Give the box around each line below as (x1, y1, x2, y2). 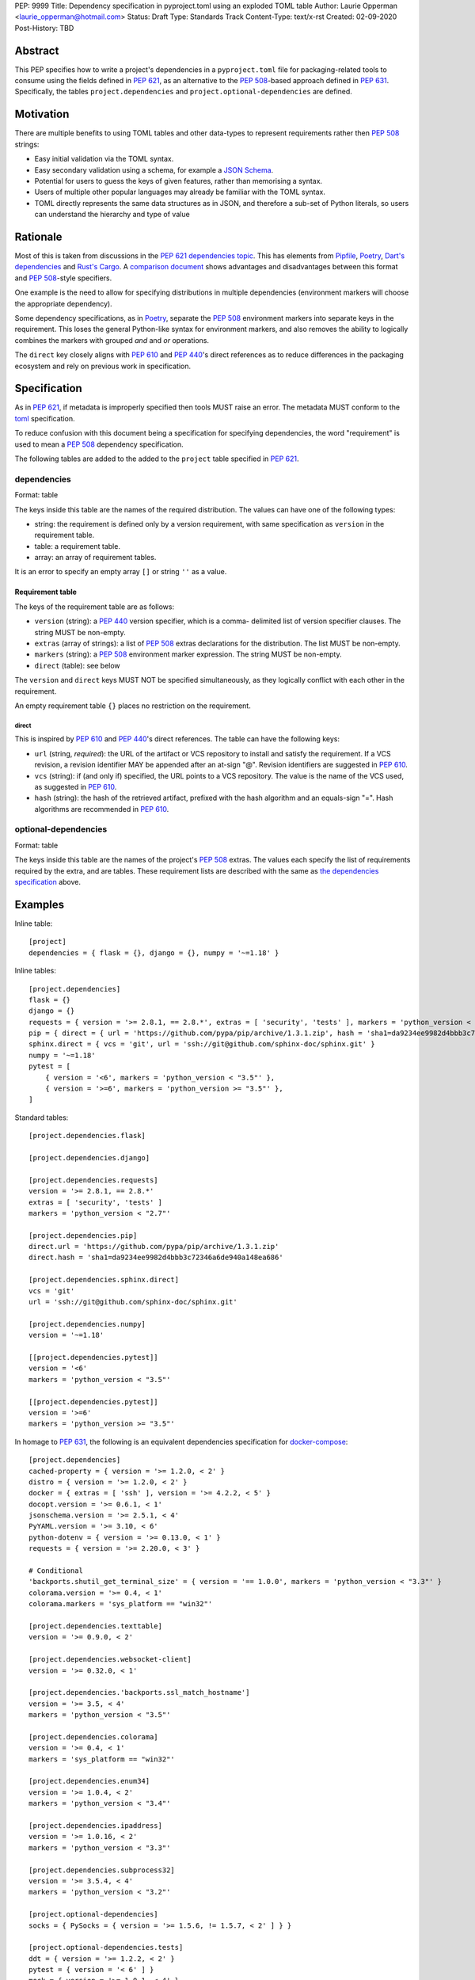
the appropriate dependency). (14, 299, 112, 308)
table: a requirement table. (34, 541, 120, 550)
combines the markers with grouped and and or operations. (14, 335, 210, 345)
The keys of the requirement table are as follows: (14, 602, 174, 611)
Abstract (14, 44, 59, 57)
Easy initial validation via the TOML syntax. (34, 154, 174, 164)
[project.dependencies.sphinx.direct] (28, 1275, 180, 1285)
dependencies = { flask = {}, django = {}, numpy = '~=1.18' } (28, 948, 279, 958)
